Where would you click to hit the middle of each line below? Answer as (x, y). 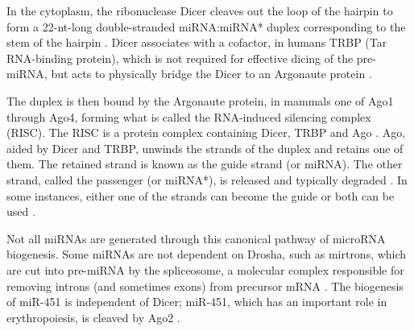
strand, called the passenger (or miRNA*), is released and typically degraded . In (207, 179)
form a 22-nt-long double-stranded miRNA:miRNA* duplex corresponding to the (206, 26)
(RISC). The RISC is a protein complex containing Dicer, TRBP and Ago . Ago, (206, 132)
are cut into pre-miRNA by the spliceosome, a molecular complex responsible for (205, 269)
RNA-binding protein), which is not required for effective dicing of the (180, 58)
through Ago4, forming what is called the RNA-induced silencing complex (189, 116)
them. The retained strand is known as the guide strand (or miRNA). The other (205, 164)
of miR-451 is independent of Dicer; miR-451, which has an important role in (197, 302)
